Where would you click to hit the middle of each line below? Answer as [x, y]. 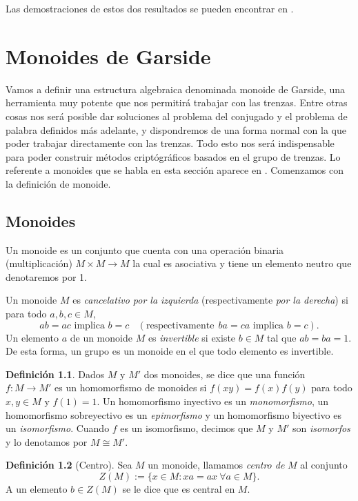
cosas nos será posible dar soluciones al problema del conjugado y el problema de [177, 116]
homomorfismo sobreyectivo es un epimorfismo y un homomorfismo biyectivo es [173, 414]
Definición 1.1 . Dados [55, 374]
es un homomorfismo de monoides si [131, 387]
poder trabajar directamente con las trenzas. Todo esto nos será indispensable [170, 143]
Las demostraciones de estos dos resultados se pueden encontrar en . [150, 8]
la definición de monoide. [58, 183]
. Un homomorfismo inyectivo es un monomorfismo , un [213, 401]
